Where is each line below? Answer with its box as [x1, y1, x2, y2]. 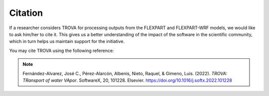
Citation [9, 7, 43, 18]
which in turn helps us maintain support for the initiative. [9, 39, 125, 45]
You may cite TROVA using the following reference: [9, 48, 114, 53]
